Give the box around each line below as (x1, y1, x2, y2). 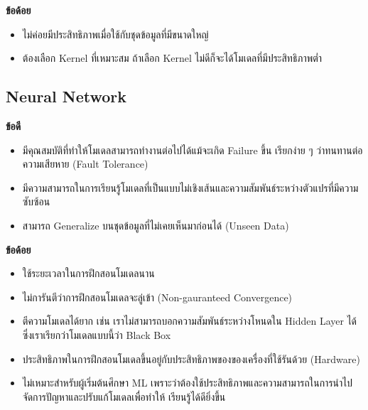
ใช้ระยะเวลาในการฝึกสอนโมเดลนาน (22, 266, 155, 281)
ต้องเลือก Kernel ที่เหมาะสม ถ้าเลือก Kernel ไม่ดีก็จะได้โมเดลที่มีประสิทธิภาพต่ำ (22, 50, 323, 65)
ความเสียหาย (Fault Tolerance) (22, 156, 148, 171)
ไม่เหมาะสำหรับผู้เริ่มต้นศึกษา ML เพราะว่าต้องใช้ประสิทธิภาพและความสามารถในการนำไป (22, 375, 353, 390)
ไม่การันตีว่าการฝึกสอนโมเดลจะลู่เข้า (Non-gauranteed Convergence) (22, 289, 293, 304)
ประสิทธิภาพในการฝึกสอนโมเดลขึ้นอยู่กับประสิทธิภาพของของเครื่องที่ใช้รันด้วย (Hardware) (22, 351, 360, 366)
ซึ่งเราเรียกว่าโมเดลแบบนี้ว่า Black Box (22, 327, 171, 342)
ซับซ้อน (22, 194, 50, 209)
